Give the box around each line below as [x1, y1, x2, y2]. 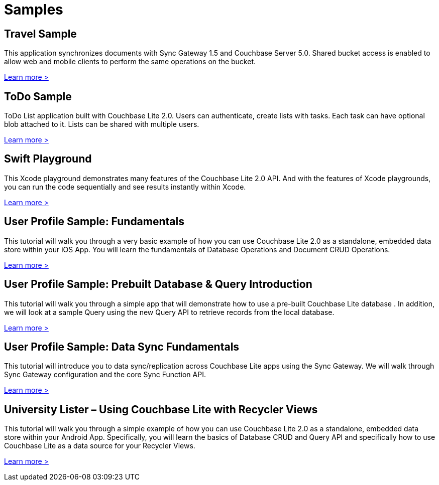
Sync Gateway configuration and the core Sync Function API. [4, 370, 206, 379]
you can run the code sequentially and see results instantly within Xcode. [4, 182, 246, 191]
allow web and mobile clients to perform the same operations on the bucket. [4, 57, 256, 66]
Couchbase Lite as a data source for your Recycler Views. [4, 441, 195, 450]
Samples [4, 1, 63, 18]
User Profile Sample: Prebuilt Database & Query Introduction [4, 278, 312, 291]
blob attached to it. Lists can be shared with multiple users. [4, 120, 199, 129]
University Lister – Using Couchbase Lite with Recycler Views [4, 403, 318, 416]
